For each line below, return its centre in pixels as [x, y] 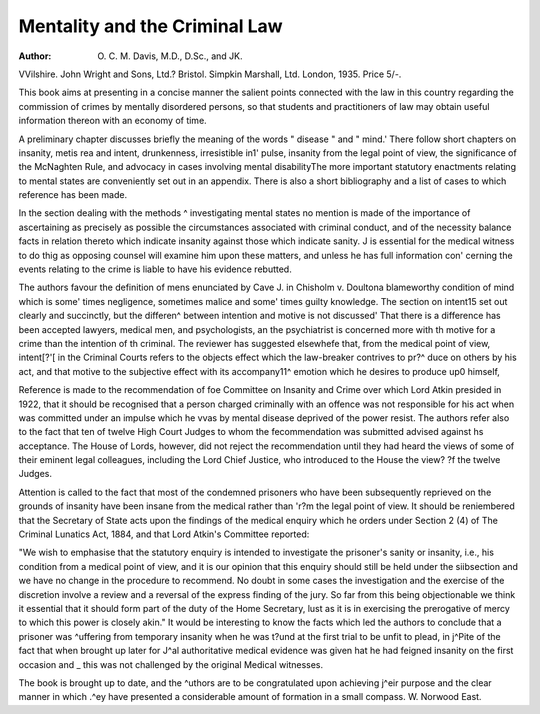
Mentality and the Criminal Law [151, 26]
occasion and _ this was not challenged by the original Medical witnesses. [171, 664]
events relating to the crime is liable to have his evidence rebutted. [155, 269]
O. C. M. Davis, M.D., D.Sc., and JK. [170, 56]
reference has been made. [73, 195]
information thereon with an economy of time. [112, 121]
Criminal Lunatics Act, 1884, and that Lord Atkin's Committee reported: [164, 534]
